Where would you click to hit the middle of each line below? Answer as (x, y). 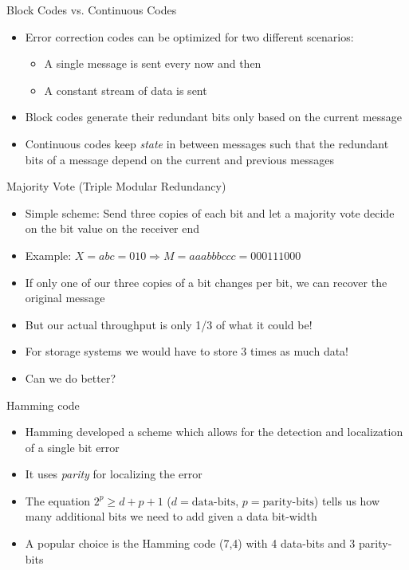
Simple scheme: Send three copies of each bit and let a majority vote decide (210, 212)
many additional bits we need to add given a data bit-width (171, 516)
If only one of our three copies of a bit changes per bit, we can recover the (206, 282)
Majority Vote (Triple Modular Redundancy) (116, 186)
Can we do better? (70, 377)
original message (65, 298)
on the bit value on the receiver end (112, 228)
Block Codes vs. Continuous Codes (92, 10)
